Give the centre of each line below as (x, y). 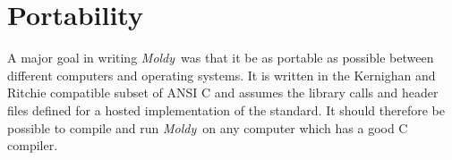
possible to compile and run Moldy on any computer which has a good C (208, 127)
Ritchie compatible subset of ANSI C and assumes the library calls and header (223, 93)
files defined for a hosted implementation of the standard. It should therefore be (226, 109)
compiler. (33, 145)
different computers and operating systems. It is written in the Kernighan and (222, 75)
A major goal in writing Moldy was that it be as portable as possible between (221, 58)
